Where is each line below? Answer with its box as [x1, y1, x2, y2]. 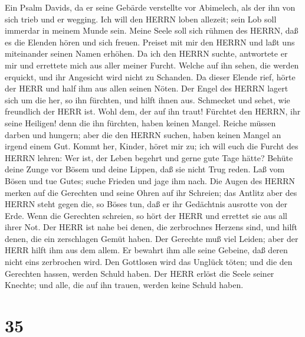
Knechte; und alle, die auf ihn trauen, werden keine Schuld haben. [5, 279, 244, 291]
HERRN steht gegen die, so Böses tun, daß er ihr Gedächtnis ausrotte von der [5, 198, 288, 210]
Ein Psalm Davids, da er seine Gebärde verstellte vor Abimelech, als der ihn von [5, 1, 296, 13]
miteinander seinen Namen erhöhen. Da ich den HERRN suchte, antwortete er [5, 47, 288, 60]
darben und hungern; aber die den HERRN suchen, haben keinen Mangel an [5, 128, 281, 140]
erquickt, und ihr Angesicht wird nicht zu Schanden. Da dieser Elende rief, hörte [5, 70, 296, 83]
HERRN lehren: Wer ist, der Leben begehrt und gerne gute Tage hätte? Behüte [5, 151, 293, 163]
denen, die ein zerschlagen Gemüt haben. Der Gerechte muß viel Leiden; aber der [5, 232, 299, 244]
